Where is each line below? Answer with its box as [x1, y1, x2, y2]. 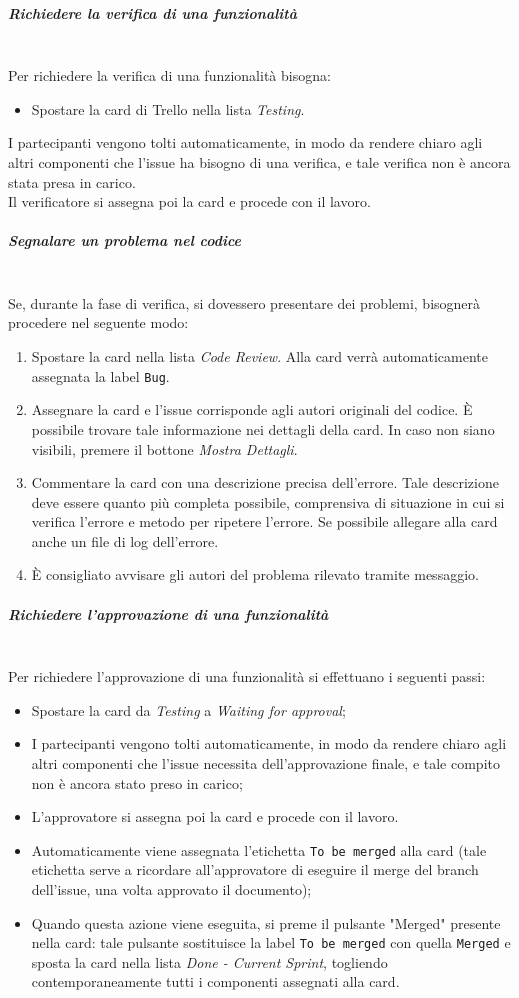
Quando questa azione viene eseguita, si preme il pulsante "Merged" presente [31, 912, 501, 933]
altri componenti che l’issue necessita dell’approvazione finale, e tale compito [31, 753, 500, 773]
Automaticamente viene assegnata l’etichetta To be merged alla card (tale [31, 839, 487, 860]
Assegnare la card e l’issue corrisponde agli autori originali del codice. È [31, 399, 473, 420]
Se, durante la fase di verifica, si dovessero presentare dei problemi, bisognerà [8, 292, 481, 313]
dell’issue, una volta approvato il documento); [31, 879, 312, 900]
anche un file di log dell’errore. [31, 530, 219, 551]
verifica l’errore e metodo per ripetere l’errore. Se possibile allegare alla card [31, 511, 498, 532]
